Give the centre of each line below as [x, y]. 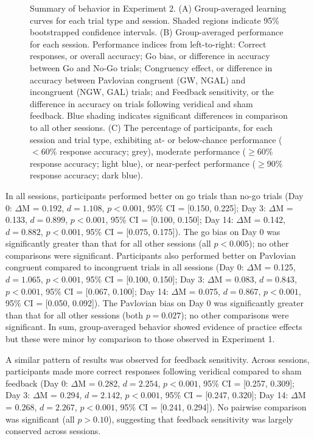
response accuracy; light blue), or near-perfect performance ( [143, 163]
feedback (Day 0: [37, 383]
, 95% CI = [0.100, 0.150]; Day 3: [143, 279]
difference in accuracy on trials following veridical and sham [141, 103]
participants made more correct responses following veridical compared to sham [154, 371]
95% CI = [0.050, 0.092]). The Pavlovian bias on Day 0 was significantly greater [155, 303]
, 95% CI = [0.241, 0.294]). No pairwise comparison [211, 407]
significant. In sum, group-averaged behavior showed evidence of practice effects [154, 327]
